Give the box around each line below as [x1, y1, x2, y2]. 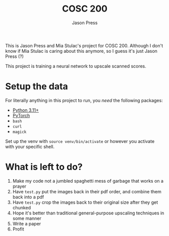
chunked [12, 204, 31, 210]
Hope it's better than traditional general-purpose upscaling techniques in [12, 210, 164, 216]
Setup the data [5, 81, 68, 92]
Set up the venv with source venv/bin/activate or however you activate [5, 138, 155, 144]
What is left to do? [5, 162, 83, 173]
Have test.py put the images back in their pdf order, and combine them [12, 188, 161, 194]
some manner [12, 215, 42, 221]
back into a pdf [12, 194, 44, 200]
